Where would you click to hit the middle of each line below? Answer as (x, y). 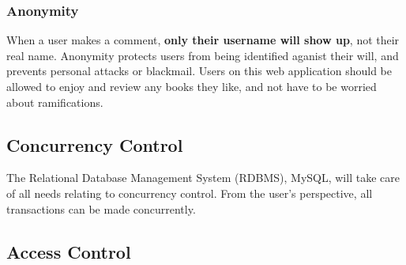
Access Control (69, 251)
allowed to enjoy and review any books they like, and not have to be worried (192, 86)
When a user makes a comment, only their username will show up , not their (203, 40)
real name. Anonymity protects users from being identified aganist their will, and (203, 55)
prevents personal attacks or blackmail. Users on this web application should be (199, 71)
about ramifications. (55, 102)
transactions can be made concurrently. (101, 208)
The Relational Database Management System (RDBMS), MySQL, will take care (203, 178)
